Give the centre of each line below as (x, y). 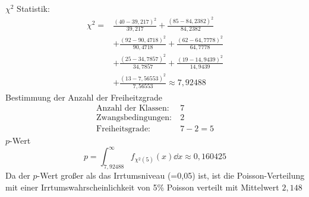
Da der (18, 175)
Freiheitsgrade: (123, 129)
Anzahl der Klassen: (133, 109)
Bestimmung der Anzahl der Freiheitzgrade (84, 97)
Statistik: (33, 8)
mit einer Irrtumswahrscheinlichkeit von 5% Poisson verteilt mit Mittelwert (142, 187)
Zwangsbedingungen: (134, 118)
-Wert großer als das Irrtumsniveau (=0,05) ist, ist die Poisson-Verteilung (171, 175)
